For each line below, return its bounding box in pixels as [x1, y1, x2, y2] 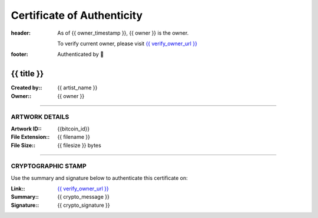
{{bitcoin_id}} [57, 125, 90, 132]
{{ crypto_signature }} [57, 202, 110, 209]
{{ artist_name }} [57, 84, 98, 91]
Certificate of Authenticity [11, 9, 143, 22]
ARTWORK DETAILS [11, 113, 69, 121]
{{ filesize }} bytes [57, 142, 101, 149]
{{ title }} [11, 69, 44, 79]
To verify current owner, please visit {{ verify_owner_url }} [57, 40, 197, 47]
